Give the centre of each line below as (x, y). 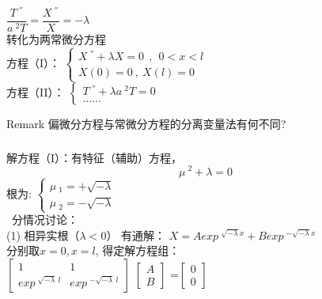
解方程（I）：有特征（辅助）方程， (95, 157)
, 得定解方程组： (138, 250)
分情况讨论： (45, 220)
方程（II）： (36, 91)
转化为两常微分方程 (56, 39)
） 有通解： (136, 235)
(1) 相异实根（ (43, 235)
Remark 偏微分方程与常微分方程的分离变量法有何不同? (146, 124)
